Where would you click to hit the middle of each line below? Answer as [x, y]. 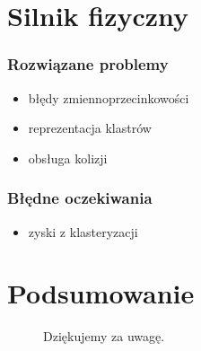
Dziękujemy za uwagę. [104, 336]
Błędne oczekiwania [80, 198]
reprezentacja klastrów [90, 128]
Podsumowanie [101, 293]
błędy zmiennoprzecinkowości [109, 97]
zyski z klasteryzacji [83, 231]
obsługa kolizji [68, 158]
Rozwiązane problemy [88, 64]
